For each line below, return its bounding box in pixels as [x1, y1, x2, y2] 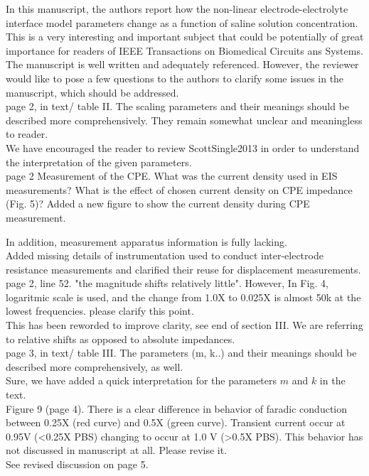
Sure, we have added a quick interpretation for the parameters [6, 373, 277, 388]
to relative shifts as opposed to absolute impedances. [6, 331, 235, 346]
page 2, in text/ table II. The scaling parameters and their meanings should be [6, 99, 350, 114]
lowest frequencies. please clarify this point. [6, 303, 194, 318]
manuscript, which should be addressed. [6, 85, 179, 99]
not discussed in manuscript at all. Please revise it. [6, 443, 228, 458]
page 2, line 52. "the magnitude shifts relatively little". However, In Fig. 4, [6, 276, 328, 291]
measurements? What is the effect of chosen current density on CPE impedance [6, 182, 353, 197]
